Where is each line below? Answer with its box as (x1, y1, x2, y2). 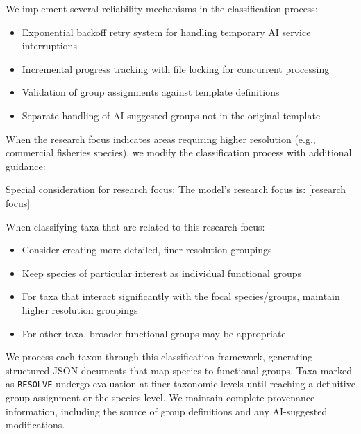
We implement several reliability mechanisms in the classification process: (6, 1, 318, 15)
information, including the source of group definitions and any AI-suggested (6, 403, 328, 418)
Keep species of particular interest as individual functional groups (22, 265, 302, 280)
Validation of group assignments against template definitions (22, 85, 280, 99)
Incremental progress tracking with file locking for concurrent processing (22, 61, 330, 76)
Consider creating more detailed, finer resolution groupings (22, 242, 272, 257)
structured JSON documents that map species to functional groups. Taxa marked (6, 362, 352, 377)
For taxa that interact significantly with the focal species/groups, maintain (22, 289, 340, 303)
